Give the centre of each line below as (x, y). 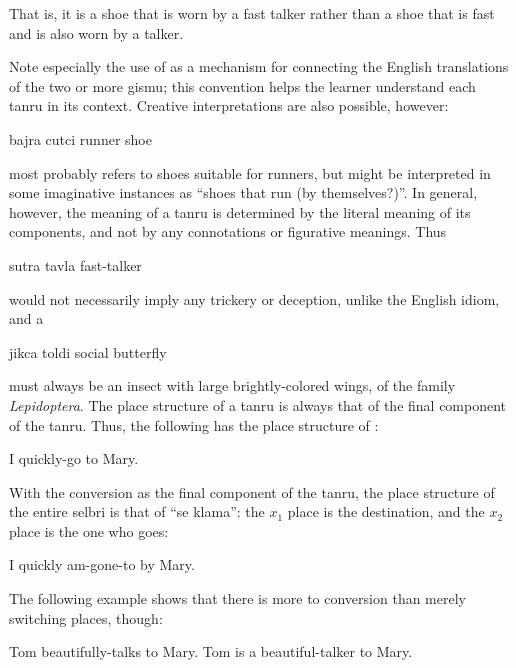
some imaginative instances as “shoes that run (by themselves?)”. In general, (243, 192)
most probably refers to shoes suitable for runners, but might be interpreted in (250, 172)
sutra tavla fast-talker (75, 264)
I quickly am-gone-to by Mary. (102, 564)
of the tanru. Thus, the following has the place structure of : (194, 424)
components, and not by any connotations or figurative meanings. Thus (228, 231)
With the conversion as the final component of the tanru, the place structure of (252, 491)
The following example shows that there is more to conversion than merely (237, 598)
